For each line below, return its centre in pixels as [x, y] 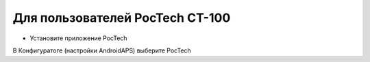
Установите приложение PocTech [78, 38]
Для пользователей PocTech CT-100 [122, 18]
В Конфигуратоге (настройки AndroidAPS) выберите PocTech [102, 50]
